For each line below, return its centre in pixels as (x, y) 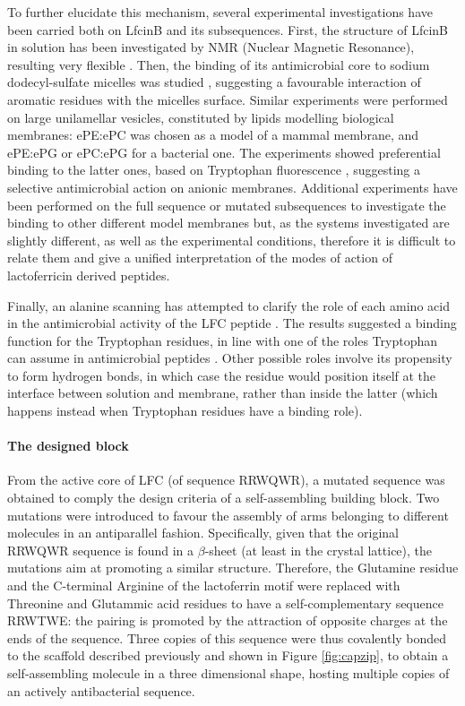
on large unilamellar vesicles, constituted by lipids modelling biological (201, 117)
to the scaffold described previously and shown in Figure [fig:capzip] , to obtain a (228, 655)
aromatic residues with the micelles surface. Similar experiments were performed (228, 99)
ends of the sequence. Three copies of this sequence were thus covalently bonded (227, 637)
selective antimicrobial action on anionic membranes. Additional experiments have (232, 187)
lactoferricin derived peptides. (89, 275)
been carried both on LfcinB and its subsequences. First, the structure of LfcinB (228, 29)
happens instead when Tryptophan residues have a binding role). (185, 411)
